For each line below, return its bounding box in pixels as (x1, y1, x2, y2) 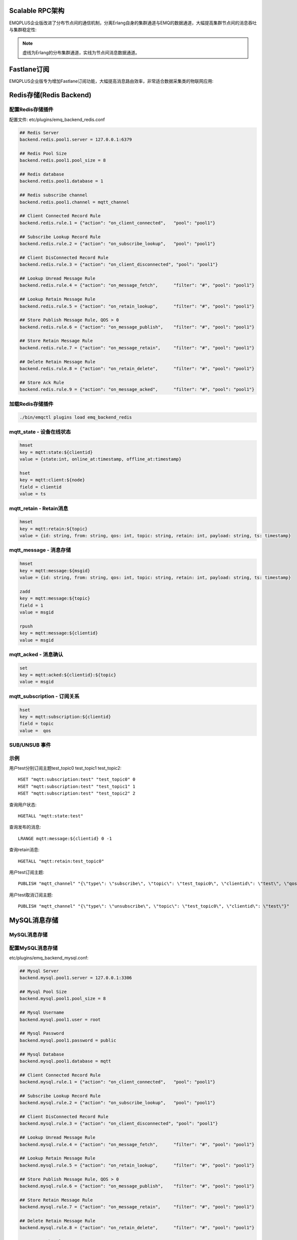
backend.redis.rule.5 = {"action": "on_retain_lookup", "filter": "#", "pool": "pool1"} (19, 303, 255, 309)
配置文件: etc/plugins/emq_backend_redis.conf (9, 117, 105, 123)
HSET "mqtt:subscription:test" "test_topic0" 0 (18, 777, 136, 782)
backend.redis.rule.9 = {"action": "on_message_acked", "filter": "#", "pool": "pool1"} (19, 387, 255, 392)
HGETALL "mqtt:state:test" (18, 813, 84, 819)
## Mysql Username (19, 1010, 64, 1015)
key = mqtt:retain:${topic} (19, 526, 88, 532)
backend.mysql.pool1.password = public (19, 1037, 116, 1043)
